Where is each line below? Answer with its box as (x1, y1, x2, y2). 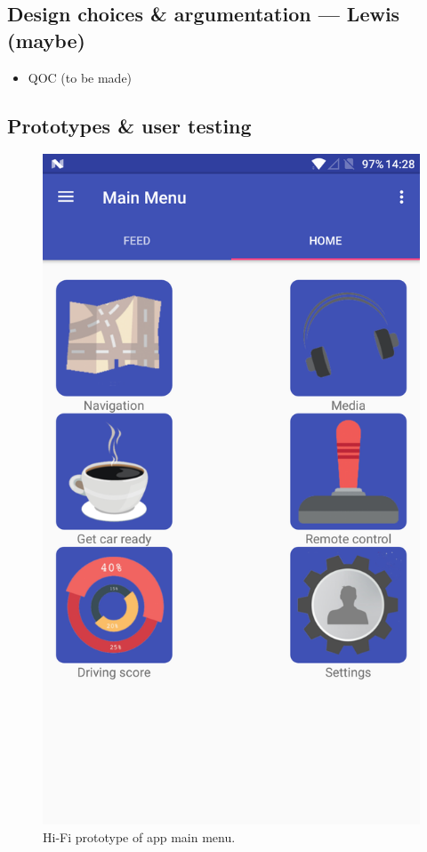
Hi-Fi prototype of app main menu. (43, 827, 236, 846)
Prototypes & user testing (7, 111, 252, 139)
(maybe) (7, 26, 85, 53)
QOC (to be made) (28, 68, 133, 86)
